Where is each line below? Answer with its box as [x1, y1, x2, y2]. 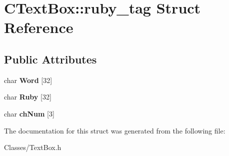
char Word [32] [4, 74, 52, 85]
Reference [4, 17, 73, 37]
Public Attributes [4, 51, 97, 66]
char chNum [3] [4, 108, 54, 118]
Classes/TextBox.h [4, 142, 61, 152]
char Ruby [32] [4, 91, 51, 102]
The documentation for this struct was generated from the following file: [4, 125, 225, 135]
